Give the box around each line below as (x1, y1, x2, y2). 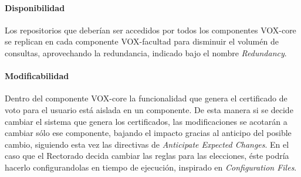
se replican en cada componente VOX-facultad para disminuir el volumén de (5, 35, 279, 47)
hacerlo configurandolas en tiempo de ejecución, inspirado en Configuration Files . (5, 161, 297, 173)
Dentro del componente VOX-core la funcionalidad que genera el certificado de (5, 92, 288, 104)
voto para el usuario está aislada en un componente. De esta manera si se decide (5, 103, 293, 115)
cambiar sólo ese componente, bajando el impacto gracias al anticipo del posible (5, 127, 292, 139)
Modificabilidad (5, 70, 69, 82)
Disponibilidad (5, 1, 65, 13)
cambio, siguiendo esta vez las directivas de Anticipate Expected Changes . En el (5, 138, 289, 150)
